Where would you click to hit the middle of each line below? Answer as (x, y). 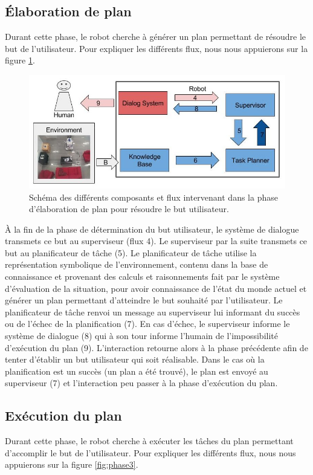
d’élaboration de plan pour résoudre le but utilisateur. (129, 209)
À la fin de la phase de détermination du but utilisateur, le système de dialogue (152, 229)
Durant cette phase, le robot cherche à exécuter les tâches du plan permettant (149, 441)
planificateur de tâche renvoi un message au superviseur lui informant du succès (153, 312)
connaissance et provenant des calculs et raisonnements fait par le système (142, 276)
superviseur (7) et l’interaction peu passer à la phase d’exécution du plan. (141, 383)
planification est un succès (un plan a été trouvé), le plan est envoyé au (137, 371)
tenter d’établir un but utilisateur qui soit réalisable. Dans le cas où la (135, 359)
